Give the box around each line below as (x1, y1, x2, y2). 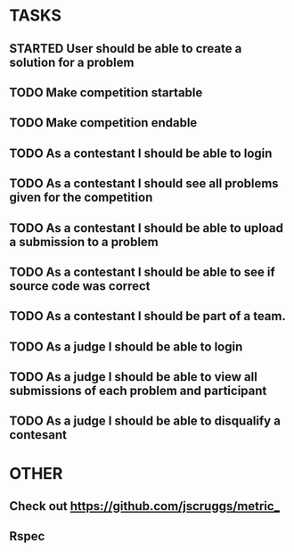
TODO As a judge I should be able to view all (9, 369, 258, 384)
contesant (9, 427, 68, 442)
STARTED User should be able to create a (9, 41, 242, 56)
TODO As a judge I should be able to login (9, 339, 243, 354)
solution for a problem (9, 54, 135, 70)
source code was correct (9, 278, 151, 293)
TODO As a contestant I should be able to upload (9, 220, 283, 235)
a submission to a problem (9, 234, 159, 250)
